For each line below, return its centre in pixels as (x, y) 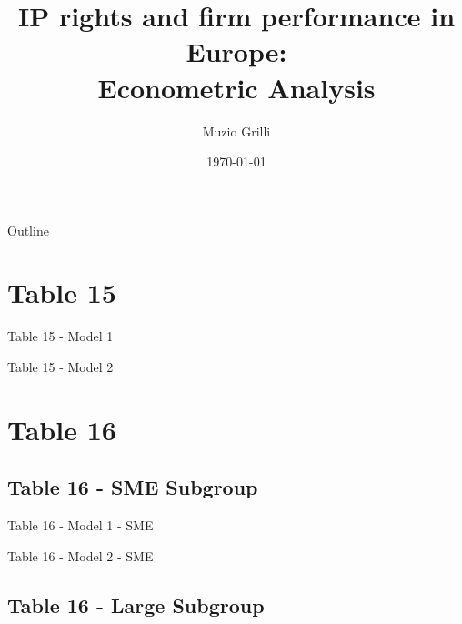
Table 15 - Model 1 (60, 336)
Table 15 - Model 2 (60, 367)
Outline (28, 230)
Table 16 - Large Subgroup (136, 604)
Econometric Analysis (236, 87)
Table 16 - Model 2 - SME (80, 555)
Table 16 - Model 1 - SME (80, 525)
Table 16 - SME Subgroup (133, 487)
